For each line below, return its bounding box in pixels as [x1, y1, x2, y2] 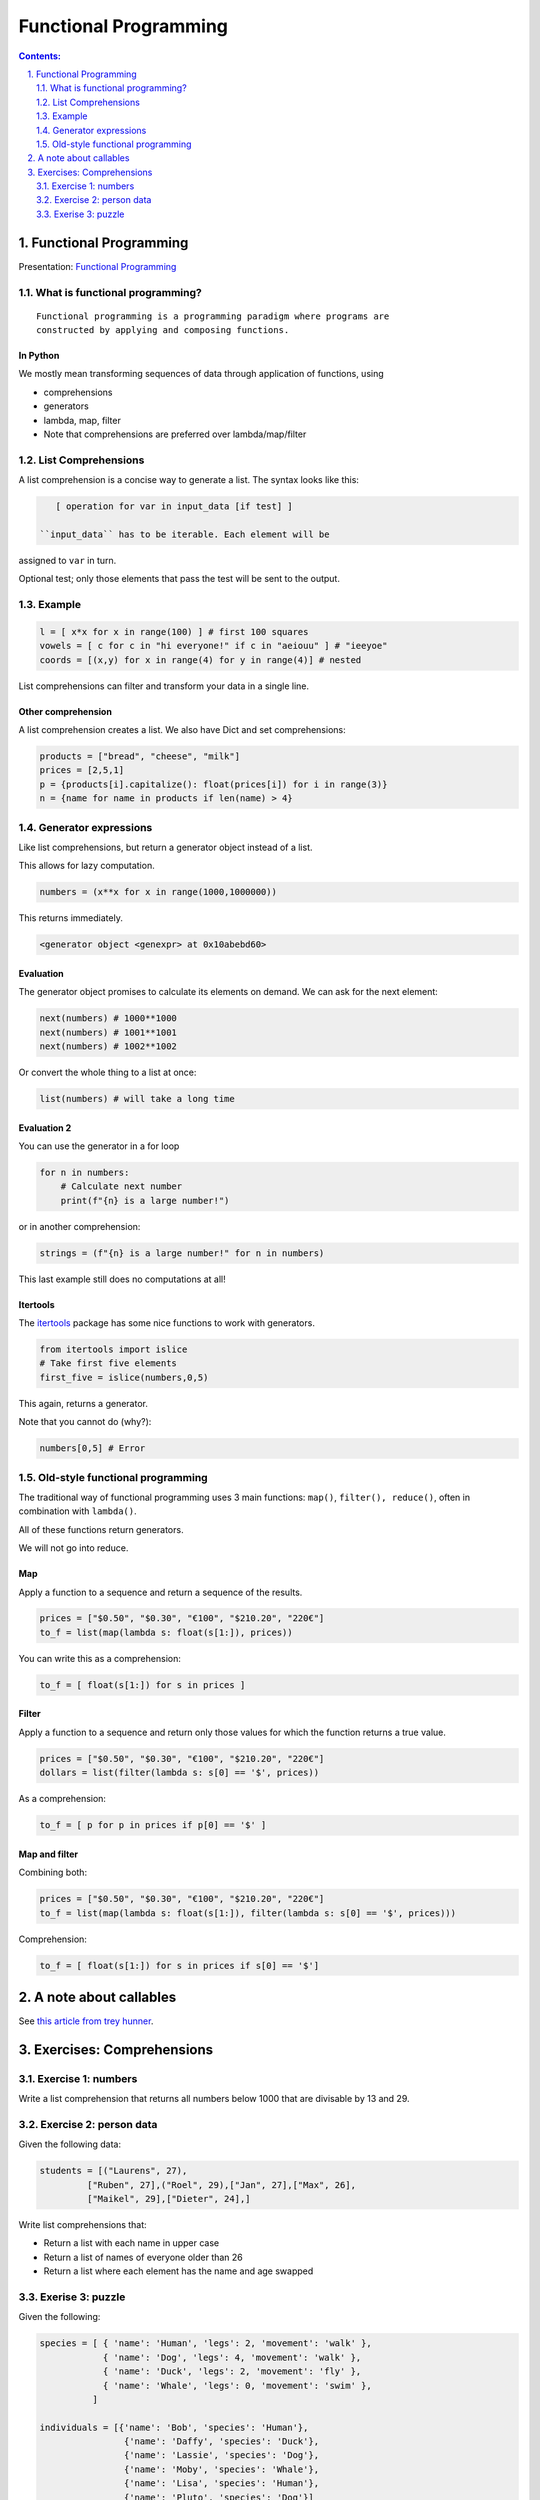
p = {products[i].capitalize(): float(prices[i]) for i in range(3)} [39, 778, 388, 790]
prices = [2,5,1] [39, 765, 125, 776]
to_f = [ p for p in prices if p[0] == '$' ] [39, 1820, 267, 1831]
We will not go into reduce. [18, 1542, 129, 1554]
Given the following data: [18, 2138, 122, 2150]
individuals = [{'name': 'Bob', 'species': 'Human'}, [39, 2421, 309, 2433]
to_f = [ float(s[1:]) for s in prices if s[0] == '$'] [39, 1960, 320, 1971]
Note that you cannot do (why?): [18, 1416, 152, 1428]
